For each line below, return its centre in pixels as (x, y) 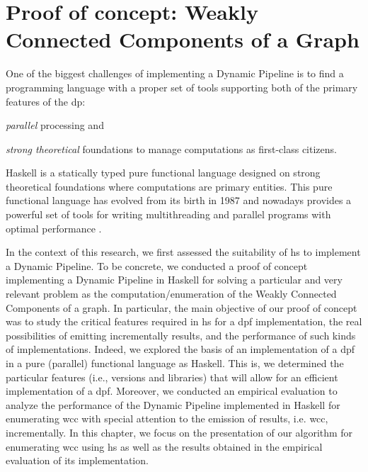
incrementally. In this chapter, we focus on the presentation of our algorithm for (179, 432)
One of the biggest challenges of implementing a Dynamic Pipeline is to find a (175, 73)
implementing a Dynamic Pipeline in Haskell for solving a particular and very (174, 280)
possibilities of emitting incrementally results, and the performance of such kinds (181, 335)
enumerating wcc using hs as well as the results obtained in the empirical (164, 446)
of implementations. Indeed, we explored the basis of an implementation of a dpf (180, 349)
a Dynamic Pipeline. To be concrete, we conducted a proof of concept (157, 265)
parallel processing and (55, 125)
